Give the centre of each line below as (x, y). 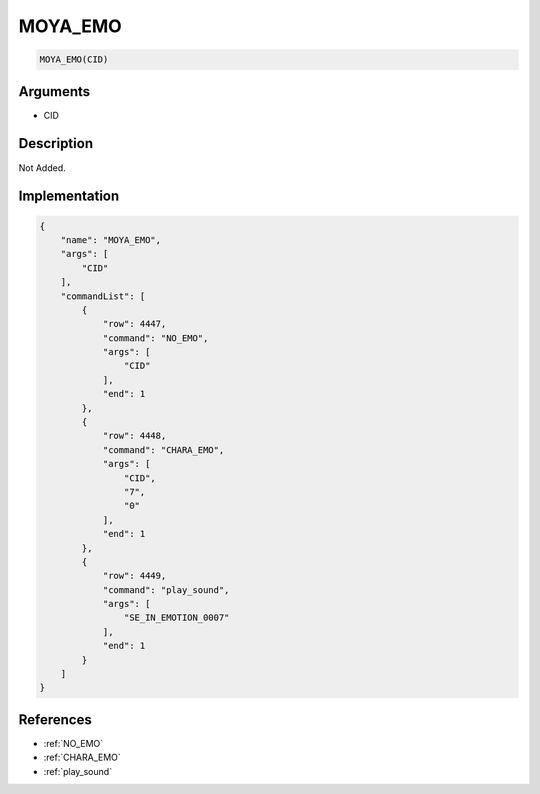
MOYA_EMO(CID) (74, 59)
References (55, 719)
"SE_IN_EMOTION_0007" (176, 618)
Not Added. (42, 167)
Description (56, 143)
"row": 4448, (134, 436)
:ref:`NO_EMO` (73, 743)
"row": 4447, (134, 324)
